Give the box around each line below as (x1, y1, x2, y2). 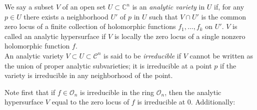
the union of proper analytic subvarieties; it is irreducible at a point (4, 60, 212, 70)
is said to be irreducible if (103, 50, 181, 60)
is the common (201, 11, 246, 21)
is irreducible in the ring (80, 86, 154, 97)
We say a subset (4, 1, 54, 11)
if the (220, 60, 236, 70)
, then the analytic (164, 86, 221, 97)
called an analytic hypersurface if (4, 30, 106, 41)
